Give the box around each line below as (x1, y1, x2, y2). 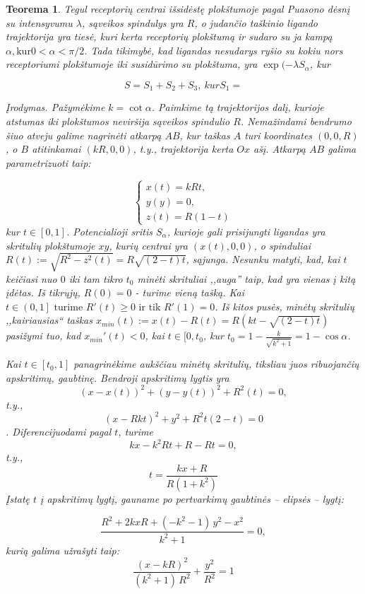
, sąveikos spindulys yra (82, 15, 184, 30)
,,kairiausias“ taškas (6, 313, 92, 327)
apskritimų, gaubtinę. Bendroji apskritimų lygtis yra (6, 370, 229, 385)
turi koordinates (244, 127, 313, 142)
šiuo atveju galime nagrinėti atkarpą (6, 127, 162, 142)
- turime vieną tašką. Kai (135, 285, 245, 300)
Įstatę (6, 491, 30, 506)
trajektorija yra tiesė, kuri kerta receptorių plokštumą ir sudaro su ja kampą (6, 29, 333, 44)
